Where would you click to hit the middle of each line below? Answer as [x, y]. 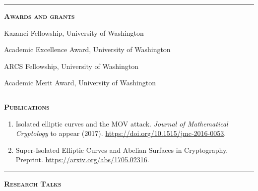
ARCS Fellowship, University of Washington [71, 66]
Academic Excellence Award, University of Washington [87, 49]
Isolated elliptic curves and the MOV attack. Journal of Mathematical [122, 123]
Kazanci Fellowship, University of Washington [74, 32]
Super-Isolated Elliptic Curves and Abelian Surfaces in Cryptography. [122, 150]
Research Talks [33, 183]
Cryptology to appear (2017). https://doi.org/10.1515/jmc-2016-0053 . [121, 133]
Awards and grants [39, 16]
